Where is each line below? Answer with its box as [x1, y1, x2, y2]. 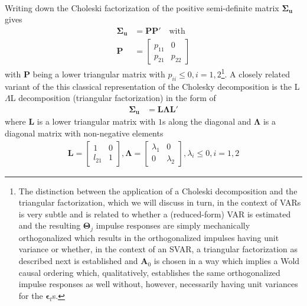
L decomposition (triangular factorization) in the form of [10, 92, 216, 104]
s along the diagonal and [162, 115, 252, 128]
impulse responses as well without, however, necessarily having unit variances [18, 278, 298, 290]
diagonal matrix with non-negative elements [5, 127, 164, 139]
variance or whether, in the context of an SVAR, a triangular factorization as [18, 243, 298, 255]
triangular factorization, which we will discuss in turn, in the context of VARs [18, 196, 301, 209]
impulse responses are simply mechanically [96, 219, 250, 232]
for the [18, 289, 43, 301]
